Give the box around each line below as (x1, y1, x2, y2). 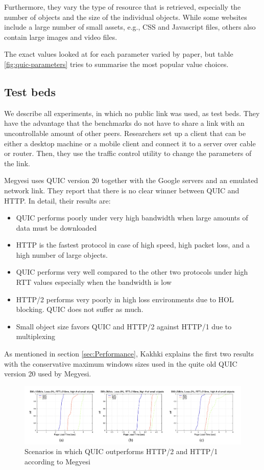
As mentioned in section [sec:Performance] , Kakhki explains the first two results (4, 348, 254, 359)
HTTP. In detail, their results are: (4, 195, 111, 206)
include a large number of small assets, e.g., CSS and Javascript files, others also (4, 21, 256, 32)
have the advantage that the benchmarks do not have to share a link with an (4, 118, 245, 128)
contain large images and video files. (4, 31, 117, 42)
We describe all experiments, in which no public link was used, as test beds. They (4, 107, 260, 118)
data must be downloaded (16, 222, 97, 233)
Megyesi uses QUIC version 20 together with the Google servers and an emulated (4, 175, 258, 186)
